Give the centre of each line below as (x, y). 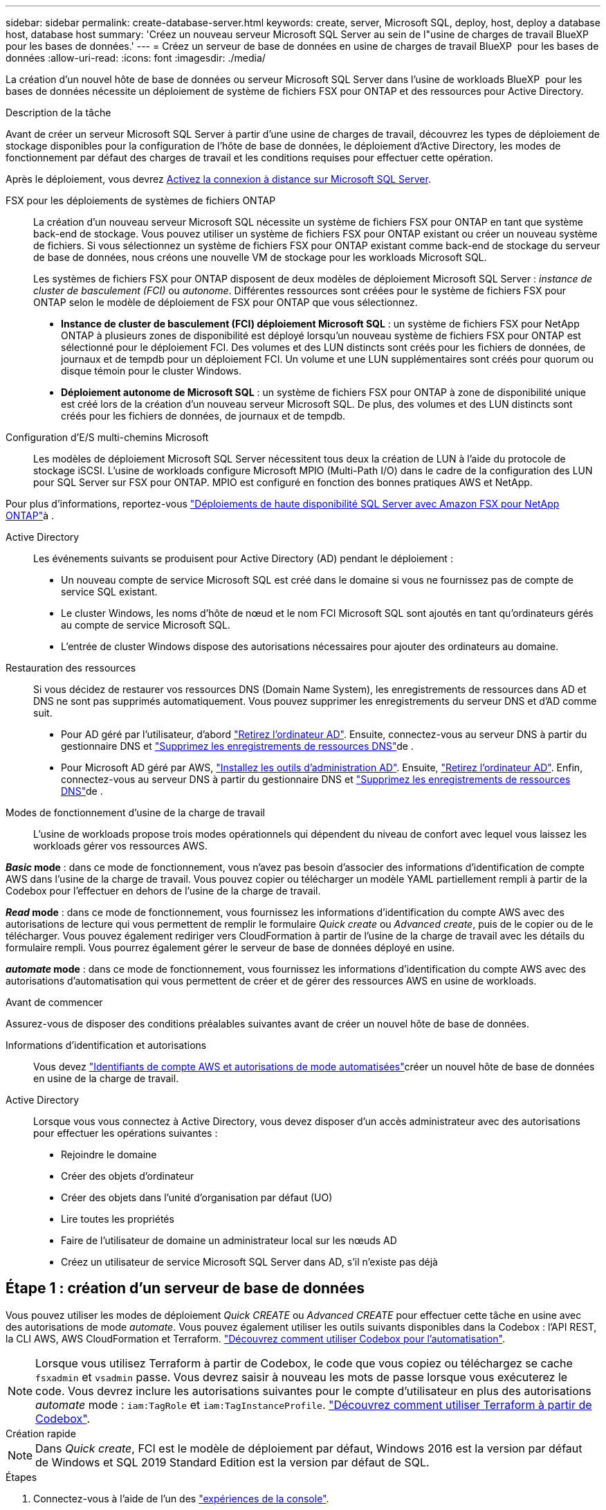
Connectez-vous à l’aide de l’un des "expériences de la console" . (181, 1498)
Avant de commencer (54, 1002)
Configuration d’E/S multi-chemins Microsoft (107, 437)
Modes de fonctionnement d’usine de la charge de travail (135, 812)
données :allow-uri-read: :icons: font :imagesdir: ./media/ (136, 58)
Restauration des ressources (71, 668)
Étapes (21, 1477)
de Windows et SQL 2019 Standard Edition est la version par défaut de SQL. (232, 1462)
